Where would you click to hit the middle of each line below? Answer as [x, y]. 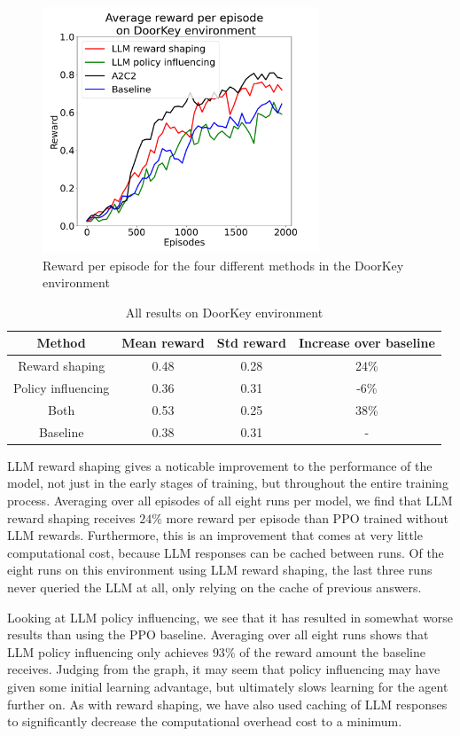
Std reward [251, 343]
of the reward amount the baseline [332, 651]
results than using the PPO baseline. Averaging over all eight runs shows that [218, 634]
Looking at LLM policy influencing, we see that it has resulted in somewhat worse [230, 617]
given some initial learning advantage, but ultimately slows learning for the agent [228, 686]
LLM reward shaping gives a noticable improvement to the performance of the [220, 465]
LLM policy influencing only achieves [108, 651]
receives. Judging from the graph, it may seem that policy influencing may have [224, 669]
